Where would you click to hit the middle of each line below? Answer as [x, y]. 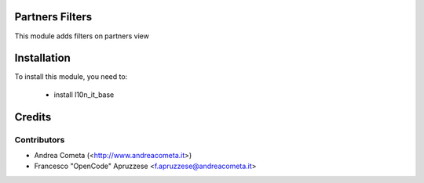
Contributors [40, 139]
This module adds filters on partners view [82, 36]
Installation [42, 58]
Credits [33, 117]
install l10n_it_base [84, 95]
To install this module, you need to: [71, 77]
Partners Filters [53, 17]
